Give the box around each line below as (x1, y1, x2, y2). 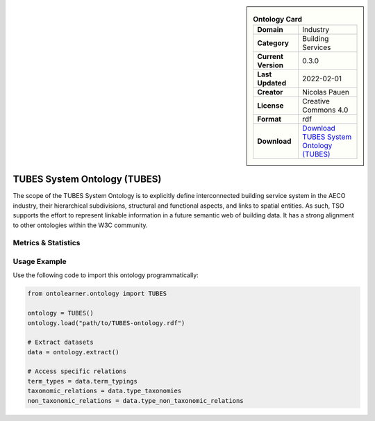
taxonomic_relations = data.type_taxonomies (27, 387, 182, 395)
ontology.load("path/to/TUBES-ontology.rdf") (27, 319, 185, 327)
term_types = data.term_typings (27, 377, 138, 385)
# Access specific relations (27, 368, 127, 375)
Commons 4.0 (302, 105, 349, 115)
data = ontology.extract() (27, 348, 119, 356)
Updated (257, 79, 287, 88)
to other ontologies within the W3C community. (12, 221, 149, 229)
